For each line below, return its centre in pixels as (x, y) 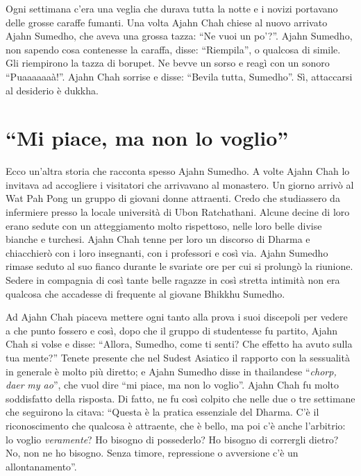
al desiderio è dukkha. (52, 90)
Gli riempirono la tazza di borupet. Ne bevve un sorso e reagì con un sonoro (168, 63)
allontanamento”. (41, 466)
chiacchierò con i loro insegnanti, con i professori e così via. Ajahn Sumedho (167, 252)
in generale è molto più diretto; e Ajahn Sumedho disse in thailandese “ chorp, (171, 371)
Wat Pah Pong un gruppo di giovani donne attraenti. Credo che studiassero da (173, 198)
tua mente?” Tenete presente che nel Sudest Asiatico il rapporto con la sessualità (178, 357)
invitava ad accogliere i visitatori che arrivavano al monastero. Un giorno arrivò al (180, 184)
